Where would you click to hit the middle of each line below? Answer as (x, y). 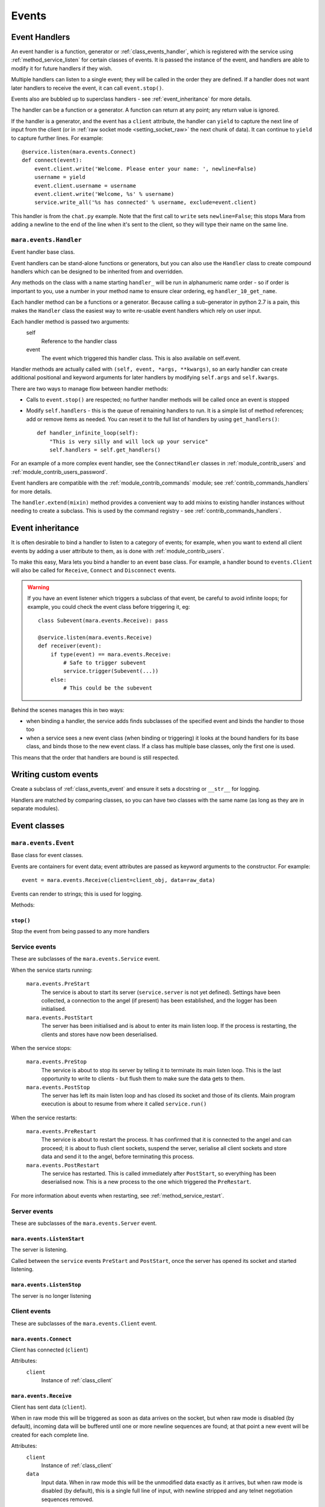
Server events (32, 1211)
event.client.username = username (85, 186)
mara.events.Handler (47, 240)
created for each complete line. (50, 1435)
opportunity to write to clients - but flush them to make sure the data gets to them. (143, 1078)
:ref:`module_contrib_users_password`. (59, 472)
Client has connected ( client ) (50, 1350)
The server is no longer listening (51, 1295)
